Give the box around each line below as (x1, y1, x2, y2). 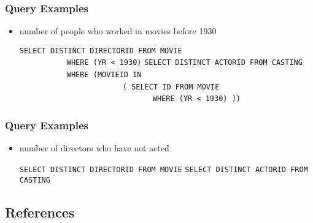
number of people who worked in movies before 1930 (19, 25, 217, 37)
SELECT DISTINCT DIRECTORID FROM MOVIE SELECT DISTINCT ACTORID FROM (19, 165, 308, 174)
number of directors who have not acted (19, 142, 169, 154)
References (5, 202, 75, 221)
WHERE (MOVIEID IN (66, 70, 142, 80)
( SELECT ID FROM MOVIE (122, 82, 220, 91)
